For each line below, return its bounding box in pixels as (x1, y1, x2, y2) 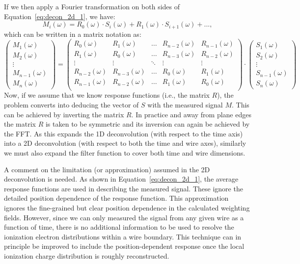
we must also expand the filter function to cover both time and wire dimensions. (4, 148, 245, 158)
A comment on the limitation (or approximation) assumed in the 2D (4, 164, 210, 174)
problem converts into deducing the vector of (4, 100, 139, 110)
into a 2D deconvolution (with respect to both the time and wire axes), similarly (4, 138, 246, 148)
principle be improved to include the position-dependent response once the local (4, 241, 245, 251)
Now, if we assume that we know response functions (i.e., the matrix (4, 90, 210, 100)
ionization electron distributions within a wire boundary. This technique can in (4, 231, 242, 241)
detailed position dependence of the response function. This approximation (4, 193, 229, 203)
